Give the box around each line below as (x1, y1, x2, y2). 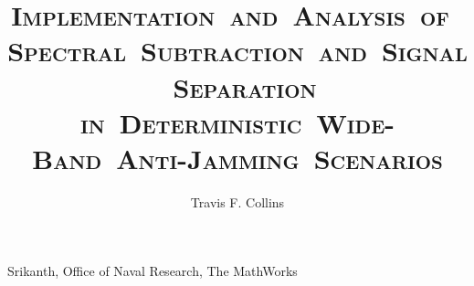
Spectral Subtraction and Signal (7, 32, 468, 69)
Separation (173, 68, 317, 105)
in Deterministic (79, 103, 302, 141)
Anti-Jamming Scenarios (116, 139, 443, 176)
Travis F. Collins (190, 192, 285, 211)
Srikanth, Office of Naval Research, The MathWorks (7, 261, 298, 281)
